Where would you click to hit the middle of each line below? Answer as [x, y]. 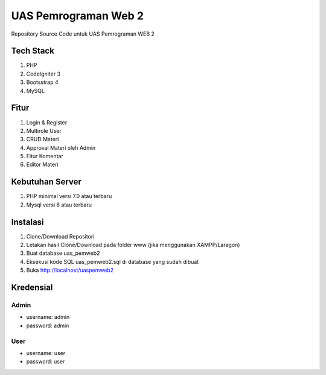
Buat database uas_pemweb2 [63, 253]
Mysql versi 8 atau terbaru [59, 205]
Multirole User [44, 130]
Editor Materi [42, 165]
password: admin [48, 325]
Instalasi [28, 222]
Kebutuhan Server [46, 182]
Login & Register [47, 122]
